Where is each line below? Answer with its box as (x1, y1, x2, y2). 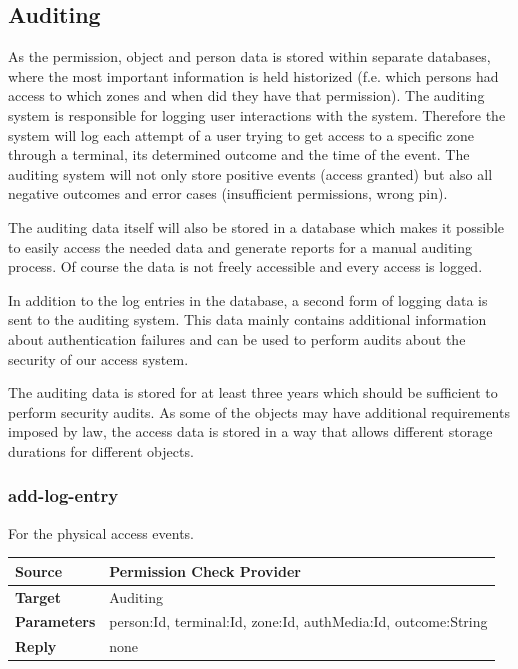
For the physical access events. (8, 522, 195, 543)
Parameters (15, 611, 96, 632)
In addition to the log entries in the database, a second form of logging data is (8, 289, 488, 310)
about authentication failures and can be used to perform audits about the (8, 328, 466, 349)
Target (15, 586, 62, 607)
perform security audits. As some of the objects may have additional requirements (8, 401, 510, 422)
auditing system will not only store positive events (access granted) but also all (8, 163, 493, 184)
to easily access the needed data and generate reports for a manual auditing (8, 236, 473, 257)
